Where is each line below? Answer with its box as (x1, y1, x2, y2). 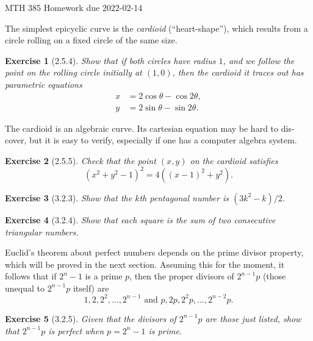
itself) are (73, 281, 109, 294)
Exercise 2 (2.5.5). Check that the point (5, 154, 156, 167)
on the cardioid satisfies (190, 154, 278, 167)
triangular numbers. (5, 225, 79, 238)
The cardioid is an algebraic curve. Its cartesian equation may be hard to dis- (5, 121, 295, 134)
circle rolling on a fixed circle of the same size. (5, 34, 178, 46)
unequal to (5, 281, 45, 294)
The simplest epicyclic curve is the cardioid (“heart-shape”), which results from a (5, 21, 308, 34)
